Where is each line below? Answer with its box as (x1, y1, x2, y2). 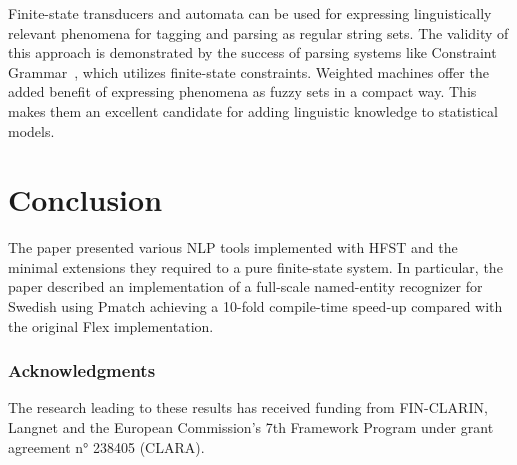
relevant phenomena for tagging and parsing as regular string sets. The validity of (8, 22, 509, 43)
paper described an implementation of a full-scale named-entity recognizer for (8, 276, 483, 297)
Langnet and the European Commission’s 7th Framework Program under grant (8, 417, 494, 438)
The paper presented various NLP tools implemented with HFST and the (8, 237, 458, 258)
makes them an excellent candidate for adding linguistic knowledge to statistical (8, 100, 498, 121)
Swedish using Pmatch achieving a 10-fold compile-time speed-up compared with (8, 296, 503, 317)
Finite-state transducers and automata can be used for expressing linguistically (8, 3, 492, 23)
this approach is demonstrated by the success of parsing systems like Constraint (8, 42, 497, 63)
